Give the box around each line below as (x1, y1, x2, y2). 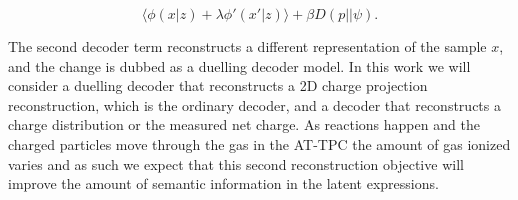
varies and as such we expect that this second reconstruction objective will (8, 153, 464, 174)
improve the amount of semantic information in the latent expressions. (8, 173, 439, 194)
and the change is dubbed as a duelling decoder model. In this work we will (8, 55, 471, 76)
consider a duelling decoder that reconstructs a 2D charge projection (8, 75, 428, 96)
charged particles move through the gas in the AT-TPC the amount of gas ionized (8, 133, 511, 154)
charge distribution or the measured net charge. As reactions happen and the (8, 114, 480, 135)
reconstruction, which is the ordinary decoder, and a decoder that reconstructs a (8, 94, 501, 115)
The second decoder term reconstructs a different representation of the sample (8, 36, 487, 56)
